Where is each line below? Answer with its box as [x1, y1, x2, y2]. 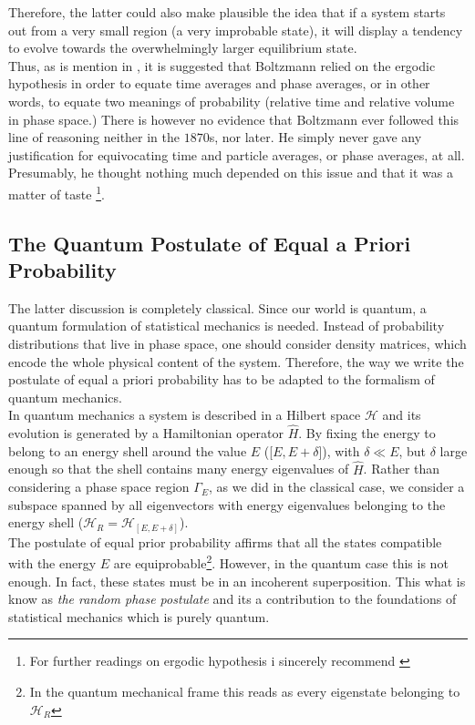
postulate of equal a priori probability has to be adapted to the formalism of [8, 370, 435, 389]
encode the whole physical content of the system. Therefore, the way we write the [8, 352, 464, 371]
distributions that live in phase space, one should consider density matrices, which [8, 333, 467, 352]
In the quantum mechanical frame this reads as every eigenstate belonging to [29, 682, 460, 701]
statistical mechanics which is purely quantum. [8, 607, 270, 626]
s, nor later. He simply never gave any [209, 128, 422, 147]
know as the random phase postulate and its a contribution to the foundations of [8, 589, 457, 608]
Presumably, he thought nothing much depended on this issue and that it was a [8, 163, 453, 182]
